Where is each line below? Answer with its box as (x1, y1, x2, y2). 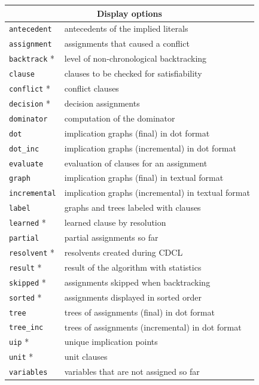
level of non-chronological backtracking (64, 52, 207, 65)
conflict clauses (64, 82, 119, 94)
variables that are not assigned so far (64, 365, 200, 378)
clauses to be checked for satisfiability (64, 67, 202, 80)
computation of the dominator (64, 111, 175, 124)
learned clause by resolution (64, 216, 166, 229)
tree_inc (9, 323, 44, 332)
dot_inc (9, 144, 39, 153)
